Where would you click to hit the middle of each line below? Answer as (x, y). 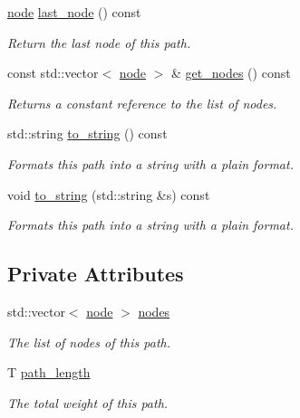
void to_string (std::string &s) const (109, 194)
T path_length (49, 372)
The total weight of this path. (88, 402)
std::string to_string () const (87, 133)
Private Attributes (96, 274)
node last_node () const (74, 12)
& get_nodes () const (231, 73)
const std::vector (53, 73)
